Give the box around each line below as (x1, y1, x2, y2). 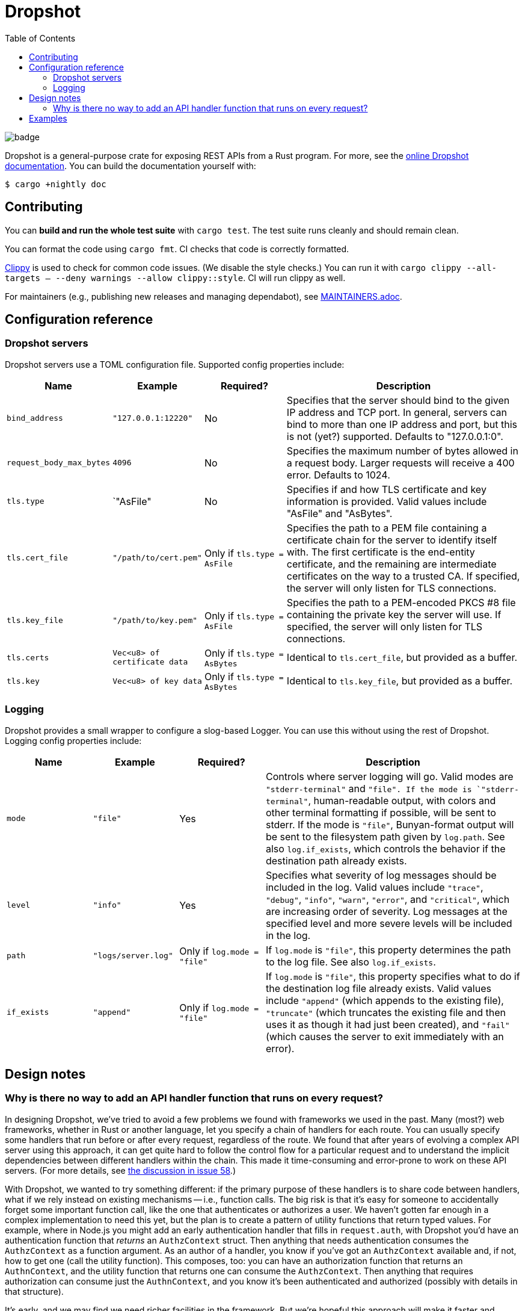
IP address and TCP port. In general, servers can (286, 406, 507, 418)
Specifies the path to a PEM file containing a (286, 521, 487, 534)
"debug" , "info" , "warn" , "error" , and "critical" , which (265, 893, 510, 905)
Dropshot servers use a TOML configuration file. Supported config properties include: (5, 359, 345, 370)
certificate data (112, 657, 188, 667)
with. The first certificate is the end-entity (286, 545, 475, 558)
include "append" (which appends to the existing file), (265, 994, 504, 1006)
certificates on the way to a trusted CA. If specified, (286, 569, 520, 582)
